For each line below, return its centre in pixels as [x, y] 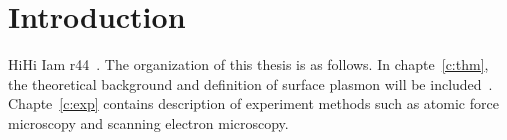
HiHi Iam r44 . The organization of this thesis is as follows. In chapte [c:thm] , [248, 64]
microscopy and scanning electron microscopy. [148, 122]
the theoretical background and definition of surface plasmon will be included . [250, 83]
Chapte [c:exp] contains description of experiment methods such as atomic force [253, 103]
